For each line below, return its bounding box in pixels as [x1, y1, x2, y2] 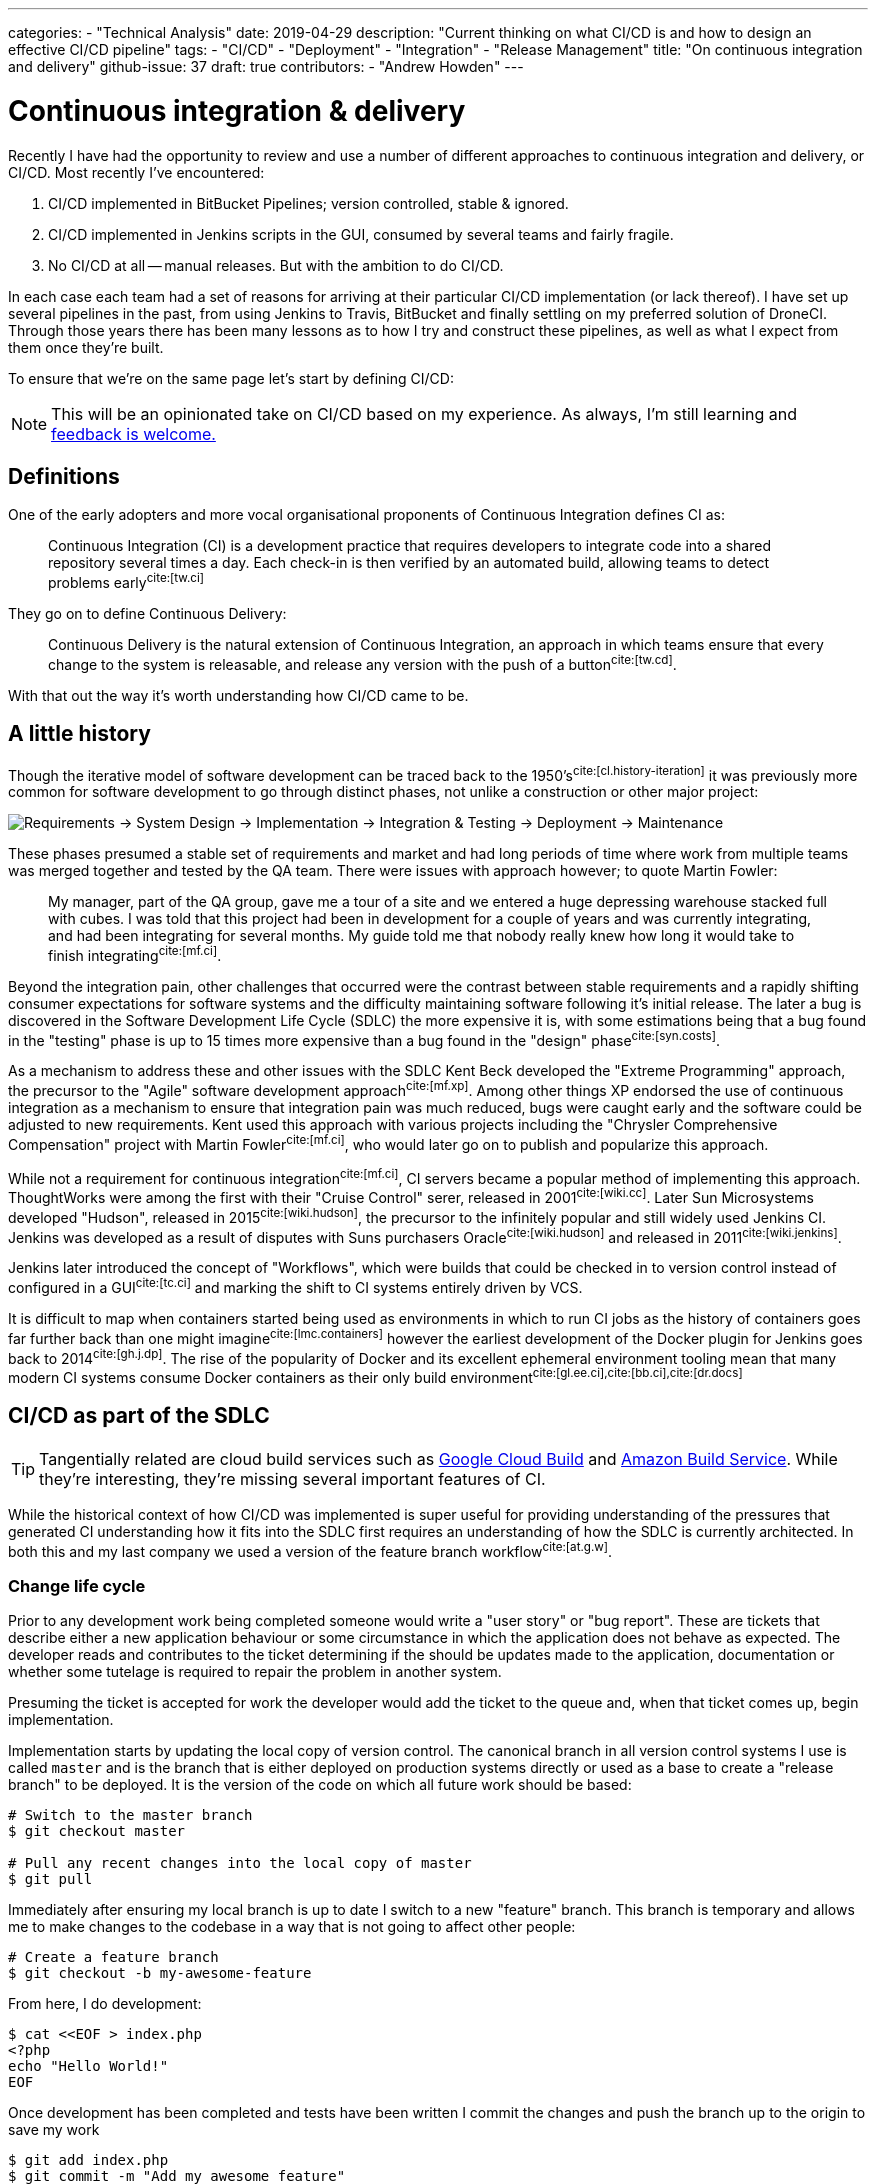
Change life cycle [8, 1575, 146, 1596]
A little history [8, 721, 151, 747]
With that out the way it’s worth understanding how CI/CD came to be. [8, 686, 469, 704]
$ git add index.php [8, 2152, 169, 2169]
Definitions [8, 463, 120, 489]
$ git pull [8, 1871, 93, 1888]
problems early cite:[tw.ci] [48, 571, 205, 591]
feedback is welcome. [51, 423, 216, 444]
